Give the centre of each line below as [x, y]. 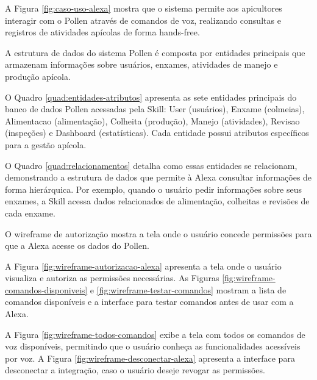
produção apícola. [38, 76]
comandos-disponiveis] [46, 289]
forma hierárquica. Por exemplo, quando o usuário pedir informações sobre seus [154, 189]
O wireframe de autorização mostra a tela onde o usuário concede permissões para [158, 233]
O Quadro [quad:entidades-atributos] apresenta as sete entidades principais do [151, 97]
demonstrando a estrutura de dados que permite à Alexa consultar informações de [158, 177]
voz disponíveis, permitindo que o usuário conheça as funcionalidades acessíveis [153, 346]
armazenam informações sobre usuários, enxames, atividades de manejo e [141, 64]
